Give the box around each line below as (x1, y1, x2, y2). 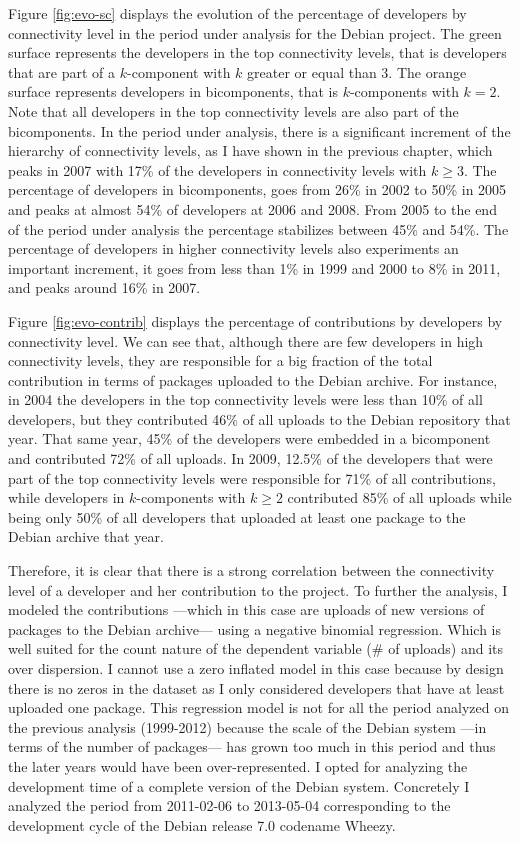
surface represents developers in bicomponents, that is (8, 81, 338, 102)
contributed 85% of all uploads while (287, 487, 512, 508)
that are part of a (8, 61, 116, 82)
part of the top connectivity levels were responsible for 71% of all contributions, (8, 467, 496, 488)
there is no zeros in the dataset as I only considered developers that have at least (8, 677, 505, 698)
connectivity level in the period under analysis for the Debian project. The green (8, 22, 502, 43)
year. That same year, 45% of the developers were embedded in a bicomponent (8, 428, 491, 449)
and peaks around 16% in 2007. (8, 277, 201, 298)
